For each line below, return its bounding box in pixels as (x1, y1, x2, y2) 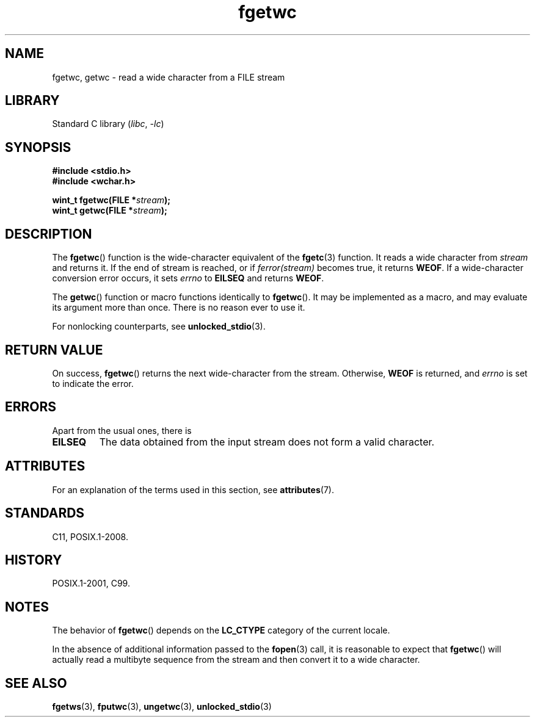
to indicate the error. (52, 378, 134, 389)
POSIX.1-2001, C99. (52, 578, 130, 589)
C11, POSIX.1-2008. (52, 531, 128, 542)
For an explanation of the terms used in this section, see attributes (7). (52, 484, 334, 495)
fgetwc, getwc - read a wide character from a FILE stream (52, 71, 285, 82)
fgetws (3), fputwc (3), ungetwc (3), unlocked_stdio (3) (52, 701, 272, 712)
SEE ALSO (5, 675, 67, 691)
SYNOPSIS (5, 139, 71, 155)
